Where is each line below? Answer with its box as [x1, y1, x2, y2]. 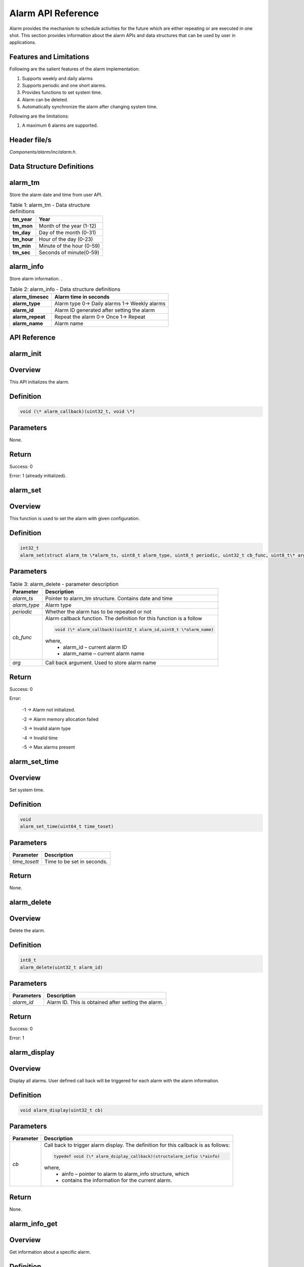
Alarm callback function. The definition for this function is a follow [45, 615, 202, 622]
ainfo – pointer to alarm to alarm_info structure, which [61, 1171, 189, 1178]
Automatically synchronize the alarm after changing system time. [22, 104, 158, 110]
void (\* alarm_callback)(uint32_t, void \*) [20, 408, 135, 415]
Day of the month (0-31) [39, 229, 96, 236]
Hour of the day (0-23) [39, 236, 93, 243]
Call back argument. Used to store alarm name [45, 659, 157, 666]
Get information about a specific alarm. [9, 1249, 91, 1255]
